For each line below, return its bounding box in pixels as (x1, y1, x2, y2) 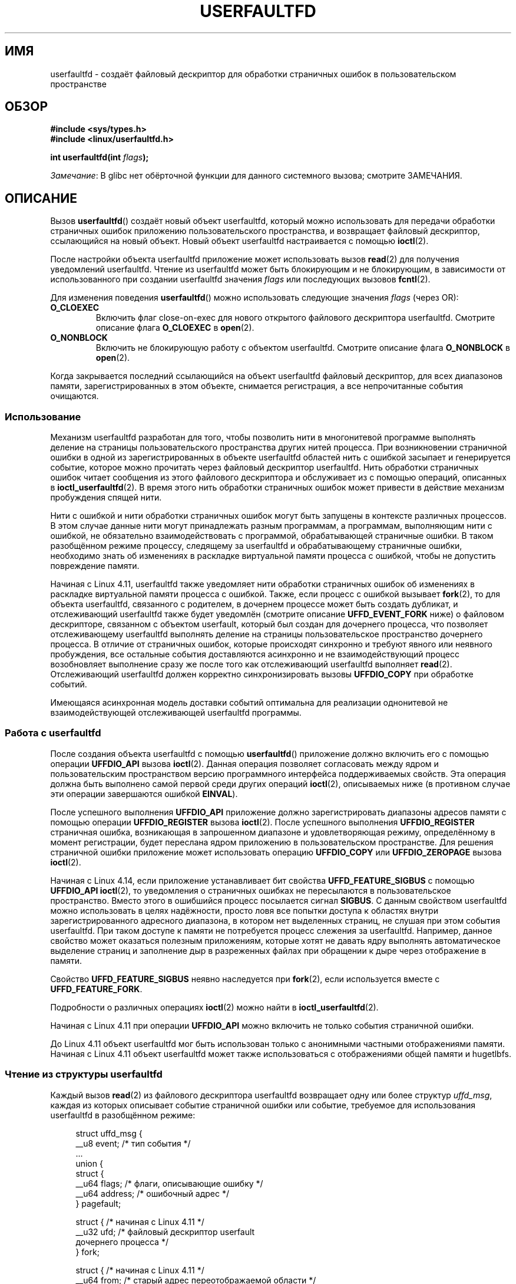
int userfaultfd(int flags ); (50, 152, 149, 163)
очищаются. (50, 391, 99, 401)
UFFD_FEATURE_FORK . (50, 983, 143, 994)
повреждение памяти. (50, 561, 140, 571)
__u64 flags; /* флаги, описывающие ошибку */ (75, 1178, 263, 1188)
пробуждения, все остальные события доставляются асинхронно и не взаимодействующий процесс (50, 649, 459, 660)
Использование (5, 410, 81, 423)
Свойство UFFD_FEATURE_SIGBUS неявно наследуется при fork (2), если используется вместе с (50, 973, 440, 984)
